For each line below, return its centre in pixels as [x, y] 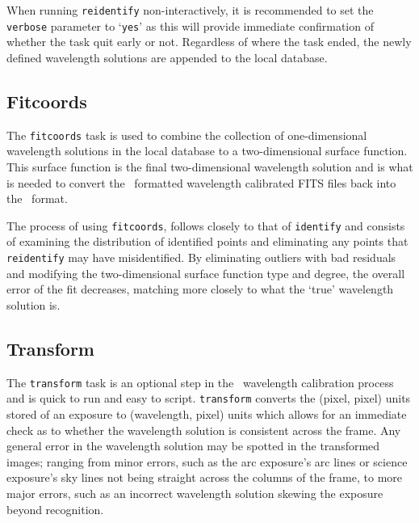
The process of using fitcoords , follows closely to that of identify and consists [206, 225]
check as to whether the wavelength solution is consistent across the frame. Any [204, 430]
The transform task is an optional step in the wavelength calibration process [200, 382]
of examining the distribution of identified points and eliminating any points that [207, 241]
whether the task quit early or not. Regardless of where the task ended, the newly [209, 42]
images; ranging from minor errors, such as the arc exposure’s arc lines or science [207, 461]
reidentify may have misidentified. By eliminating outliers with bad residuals [201, 257]
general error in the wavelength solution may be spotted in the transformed [193, 446]
